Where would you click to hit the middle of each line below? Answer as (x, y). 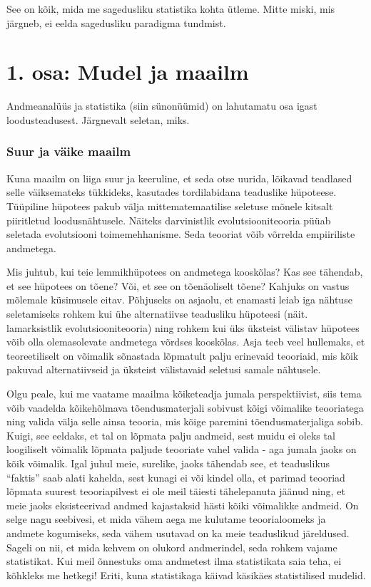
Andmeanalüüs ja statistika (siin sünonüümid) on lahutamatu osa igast (162, 106)
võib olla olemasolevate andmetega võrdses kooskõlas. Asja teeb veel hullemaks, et (186, 342)
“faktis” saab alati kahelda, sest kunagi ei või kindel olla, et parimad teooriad (176, 477)
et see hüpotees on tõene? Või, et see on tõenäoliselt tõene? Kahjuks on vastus (178, 285)
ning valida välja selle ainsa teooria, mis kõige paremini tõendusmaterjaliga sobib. (185, 421)
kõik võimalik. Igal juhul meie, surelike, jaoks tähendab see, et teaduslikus (168, 463)
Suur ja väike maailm (69, 151)
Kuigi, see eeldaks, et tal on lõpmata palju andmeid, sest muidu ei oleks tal (171, 435)
